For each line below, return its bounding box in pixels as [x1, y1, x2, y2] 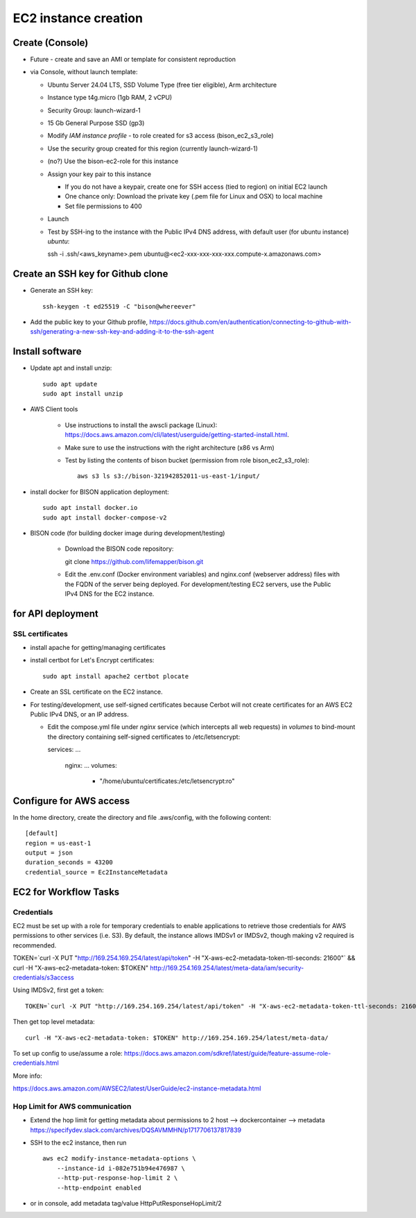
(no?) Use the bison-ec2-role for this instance [47, 157, 179, 166]
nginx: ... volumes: [64, 761, 117, 769]
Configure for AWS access [12, 795, 130, 807]
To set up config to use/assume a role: [12, 1049, 123, 1057]
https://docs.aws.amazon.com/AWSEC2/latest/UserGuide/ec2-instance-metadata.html [12, 1084, 261, 1092]
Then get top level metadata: [12, 1018, 95, 1026]
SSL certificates [12, 628, 69, 638]
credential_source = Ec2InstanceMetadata [25, 868, 168, 876]
